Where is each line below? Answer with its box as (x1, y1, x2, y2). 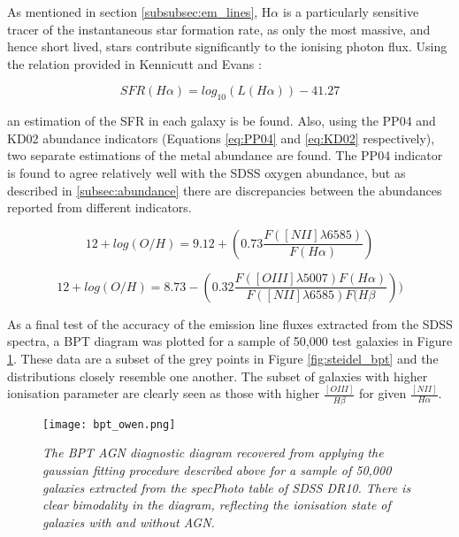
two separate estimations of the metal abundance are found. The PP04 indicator (7, 146, 443, 165)
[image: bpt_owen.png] (42, 418, 176, 431)
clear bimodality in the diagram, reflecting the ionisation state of (42, 495, 391, 514)
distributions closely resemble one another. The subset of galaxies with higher (7, 366, 428, 385)
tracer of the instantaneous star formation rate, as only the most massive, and (7, 19, 431, 38)
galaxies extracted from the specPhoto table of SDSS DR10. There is (42, 478, 411, 496)
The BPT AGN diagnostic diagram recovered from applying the (42, 443, 384, 462)
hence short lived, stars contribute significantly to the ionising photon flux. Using (7, 37, 448, 56)
